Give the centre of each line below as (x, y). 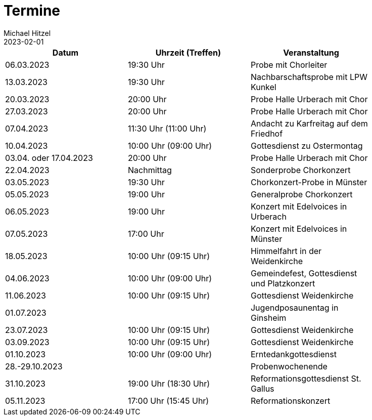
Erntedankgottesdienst (293, 354)
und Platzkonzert (283, 283)
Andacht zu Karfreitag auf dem (309, 123)
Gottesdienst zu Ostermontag (307, 145)
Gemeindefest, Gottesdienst (304, 273)
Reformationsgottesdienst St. (306, 378)
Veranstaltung (311, 52)
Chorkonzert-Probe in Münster (309, 182)
